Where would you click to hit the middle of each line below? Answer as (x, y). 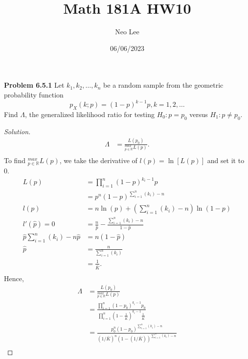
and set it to (226, 160)
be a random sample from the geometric (163, 85)
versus (199, 114)
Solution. (17, 131)
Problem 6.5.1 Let (34, 85)
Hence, (14, 278)
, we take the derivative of (98, 160)
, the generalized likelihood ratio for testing (90, 114)
